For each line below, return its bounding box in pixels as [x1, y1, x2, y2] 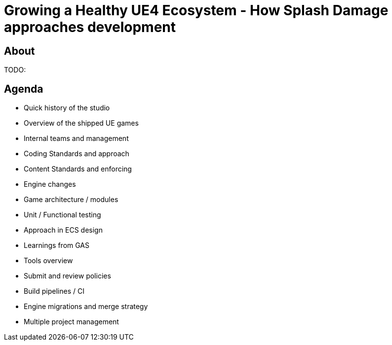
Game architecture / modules [24, 195, 118, 204]
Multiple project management [24, 317, 119, 326]
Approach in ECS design [24, 226, 103, 235]
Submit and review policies [24, 272, 111, 280]
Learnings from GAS [24, 241, 89, 250]
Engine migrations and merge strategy [24, 302, 148, 311]
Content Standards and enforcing [24, 165, 132, 173]
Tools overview [24, 256, 73, 265]
